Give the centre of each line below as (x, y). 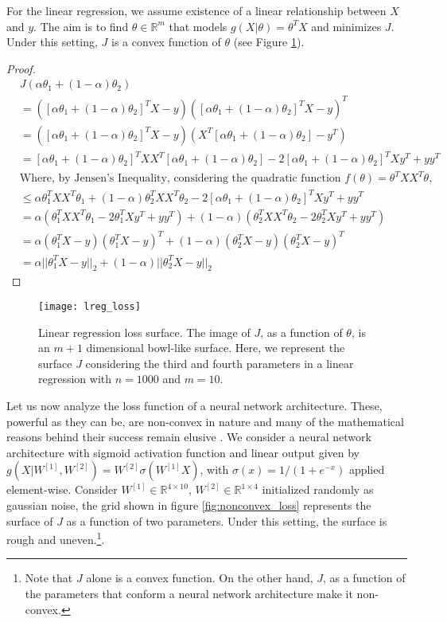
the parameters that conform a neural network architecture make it (189, 594)
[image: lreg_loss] (89, 307)
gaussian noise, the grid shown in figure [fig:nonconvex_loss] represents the (189, 505)
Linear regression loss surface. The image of (144, 332)
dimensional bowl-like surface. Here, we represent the (216, 348)
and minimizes (346, 26)
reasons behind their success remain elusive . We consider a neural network (189, 437)
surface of (30, 520)
